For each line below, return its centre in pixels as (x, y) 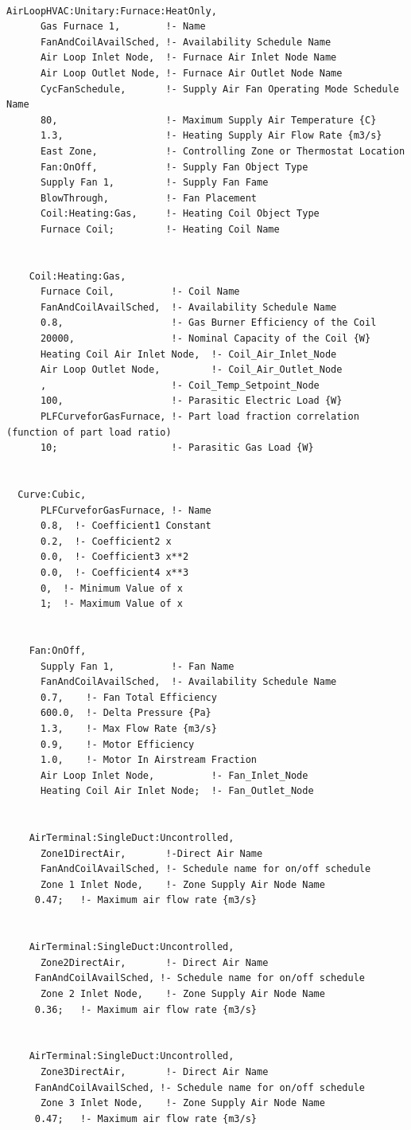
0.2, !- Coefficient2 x (106, 541)
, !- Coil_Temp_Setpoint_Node (180, 385)
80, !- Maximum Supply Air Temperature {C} (208, 120)
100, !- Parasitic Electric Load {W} (191, 401)
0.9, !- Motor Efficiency (117, 744)
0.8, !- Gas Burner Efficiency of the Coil (208, 323)
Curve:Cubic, (52, 495)
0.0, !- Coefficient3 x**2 (114, 557)
